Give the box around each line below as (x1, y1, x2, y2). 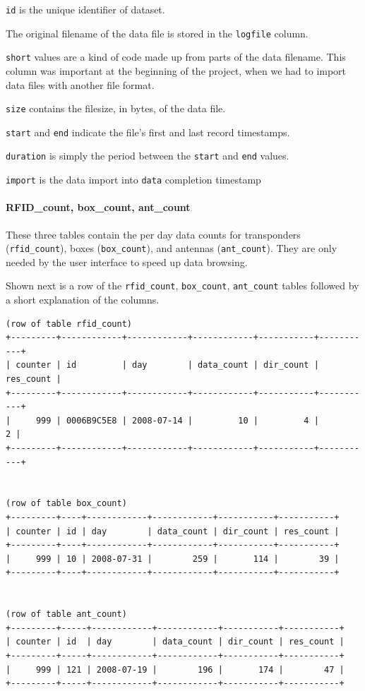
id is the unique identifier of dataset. (6, 2, 165, 16)
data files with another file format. (6, 77, 155, 92)
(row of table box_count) (6, 498, 127, 509)
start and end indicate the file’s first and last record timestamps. (6, 124, 290, 139)
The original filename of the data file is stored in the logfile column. (6, 25, 309, 40)
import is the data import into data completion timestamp (6, 172, 261, 187)
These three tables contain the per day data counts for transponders (6, 227, 301, 241)
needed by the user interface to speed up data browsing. (6, 254, 248, 269)
